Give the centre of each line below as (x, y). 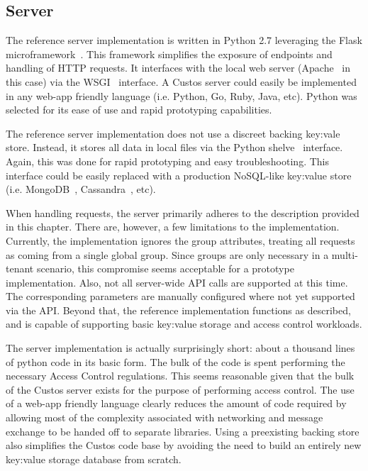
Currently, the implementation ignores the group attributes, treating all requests (180, 240)
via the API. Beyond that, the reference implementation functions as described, (178, 310)
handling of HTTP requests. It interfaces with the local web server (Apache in (178, 68)
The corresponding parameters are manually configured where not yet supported (180, 296)
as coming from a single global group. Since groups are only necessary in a (167, 254)
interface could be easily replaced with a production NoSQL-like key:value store (179, 175)
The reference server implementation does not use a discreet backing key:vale (173, 133)
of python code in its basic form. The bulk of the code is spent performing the (175, 361)
